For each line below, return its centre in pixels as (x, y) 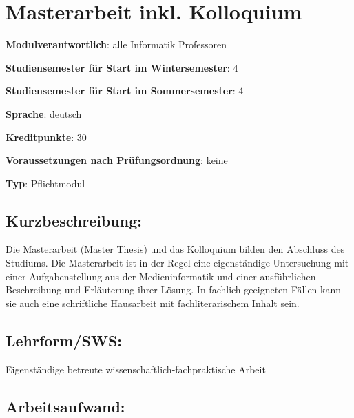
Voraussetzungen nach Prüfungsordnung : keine (117, 160)
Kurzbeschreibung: (74, 220)
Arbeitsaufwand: (65, 406)
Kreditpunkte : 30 (46, 137)
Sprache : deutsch (44, 113)
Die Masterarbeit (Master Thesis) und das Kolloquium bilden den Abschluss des (175, 249)
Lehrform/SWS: (64, 340)
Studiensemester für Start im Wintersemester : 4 (122, 67)
